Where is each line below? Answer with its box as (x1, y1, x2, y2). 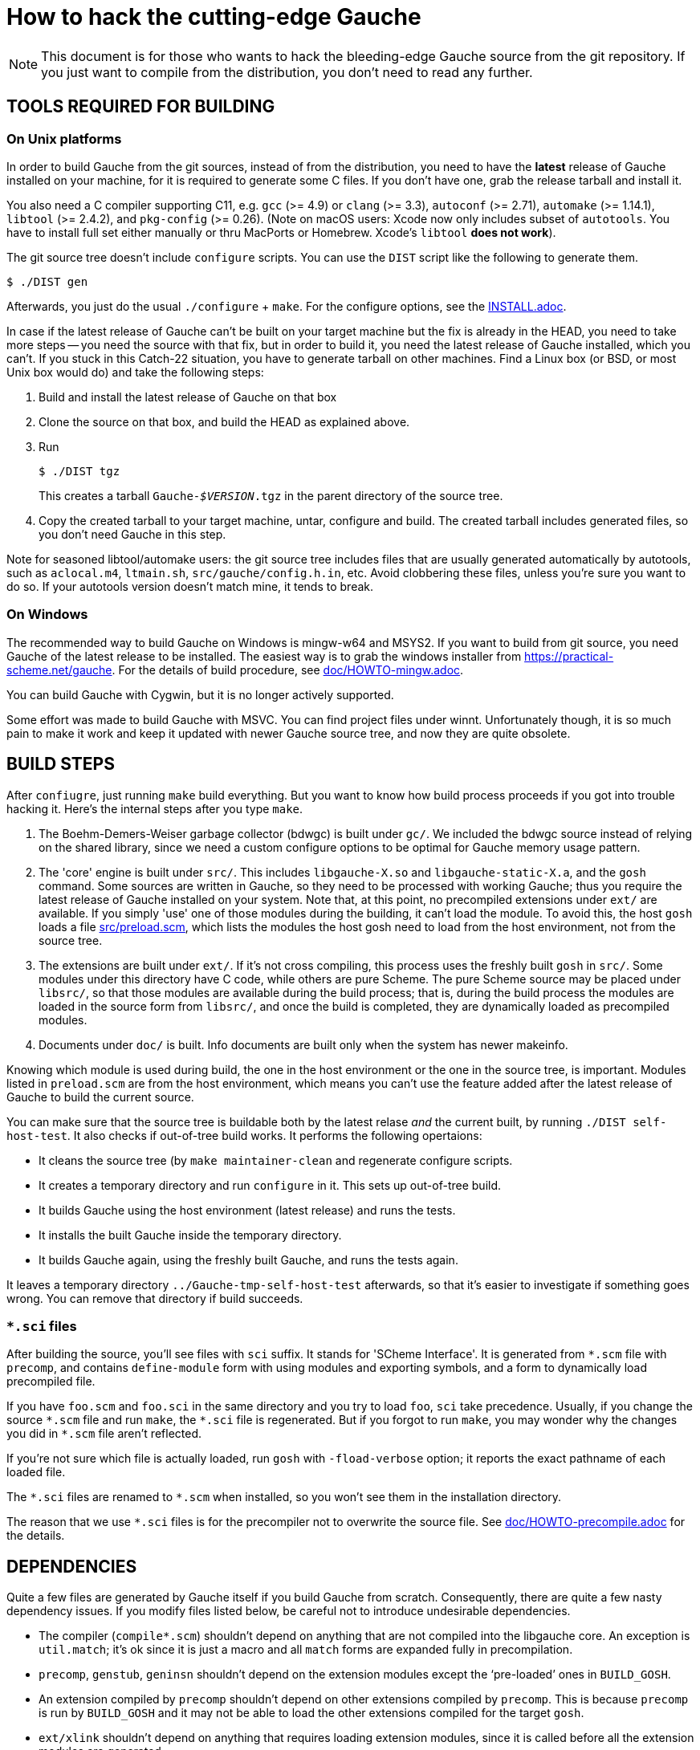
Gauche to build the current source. (6, 1089, 194, 1104)
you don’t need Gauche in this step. (39, 527, 226, 541)
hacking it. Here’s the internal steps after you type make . (6, 801, 303, 816)
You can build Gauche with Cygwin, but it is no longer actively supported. (6, 687, 394, 702)
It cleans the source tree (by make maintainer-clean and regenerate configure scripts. (39, 1153, 513, 1167)
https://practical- (524, 649, 614, 663)
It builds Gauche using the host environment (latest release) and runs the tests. (39, 1203, 456, 1217)
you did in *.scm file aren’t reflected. (6, 1426, 202, 1441)
